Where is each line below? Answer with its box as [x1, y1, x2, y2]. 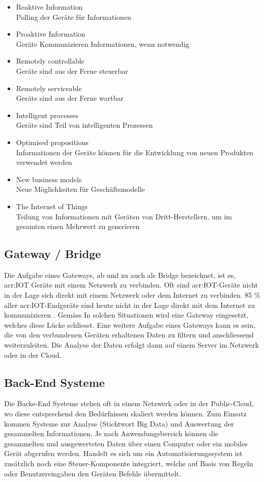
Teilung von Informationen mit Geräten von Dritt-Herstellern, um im [16, 211, 232, 221]
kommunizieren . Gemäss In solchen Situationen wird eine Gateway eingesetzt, [4, 309, 249, 320]
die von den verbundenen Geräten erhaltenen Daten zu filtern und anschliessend [4, 329, 254, 340]
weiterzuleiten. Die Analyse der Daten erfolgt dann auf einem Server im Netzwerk [4, 339, 259, 350]
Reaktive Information [16, 2, 83, 12]
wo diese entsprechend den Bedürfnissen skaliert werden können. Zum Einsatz [4, 408, 247, 419]
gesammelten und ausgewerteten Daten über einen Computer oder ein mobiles [4, 438, 248, 448]
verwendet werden [16, 157, 72, 167]
